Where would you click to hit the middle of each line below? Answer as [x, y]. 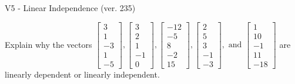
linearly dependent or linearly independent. [82, 74]
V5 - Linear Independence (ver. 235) [70, 8]
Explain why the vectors [48, 44]
